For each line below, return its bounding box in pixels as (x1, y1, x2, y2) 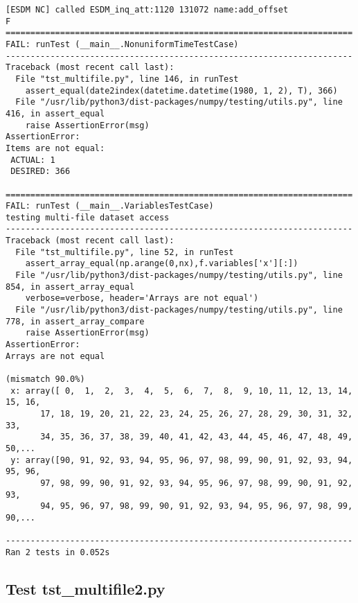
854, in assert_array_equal (6, 281, 135, 292)
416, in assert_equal (6, 108, 105, 119)
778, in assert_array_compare (6, 316, 145, 326)
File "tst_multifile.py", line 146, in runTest (15, 73, 239, 84)
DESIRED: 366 (10, 166, 71, 177)
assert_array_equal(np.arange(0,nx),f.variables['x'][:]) (25, 259, 298, 269)
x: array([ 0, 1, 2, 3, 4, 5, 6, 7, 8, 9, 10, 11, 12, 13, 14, (10, 385, 353, 396)
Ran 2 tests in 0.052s (6, 547, 110, 557)
